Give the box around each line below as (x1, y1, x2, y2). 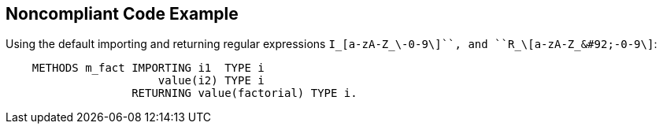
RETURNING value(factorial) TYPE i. (131, 87, 357, 100)
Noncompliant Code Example (6, 4, 239, 24)
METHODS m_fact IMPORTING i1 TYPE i (31, 61, 265, 75)
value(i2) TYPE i (157, 74, 265, 87)
